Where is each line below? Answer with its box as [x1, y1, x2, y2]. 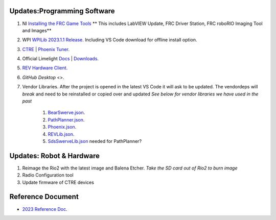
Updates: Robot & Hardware [9, 151, 100, 160]
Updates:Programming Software [9, 7, 115, 15]
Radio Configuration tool [22, 172, 74, 178]
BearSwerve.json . [48, 110, 85, 116]
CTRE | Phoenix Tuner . [22, 46, 70, 52]
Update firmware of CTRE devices [22, 179, 95, 185]
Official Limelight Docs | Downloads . [22, 56, 99, 62]
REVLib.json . [48, 131, 75, 137]
